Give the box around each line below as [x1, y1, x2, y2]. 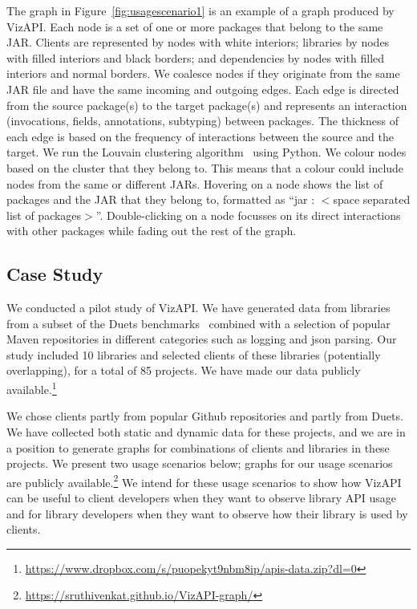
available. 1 [6, 379, 57, 397]
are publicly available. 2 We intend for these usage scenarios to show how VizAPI [6, 471, 402, 490]
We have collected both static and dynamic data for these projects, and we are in [6, 423, 406, 440]
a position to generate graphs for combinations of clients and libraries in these [6, 439, 390, 456]
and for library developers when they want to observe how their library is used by [6, 505, 408, 522]
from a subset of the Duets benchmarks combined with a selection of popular [6, 315, 391, 331]
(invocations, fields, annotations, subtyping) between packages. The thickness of [6, 112, 399, 129]
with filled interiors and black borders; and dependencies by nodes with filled [6, 49, 385, 66]
